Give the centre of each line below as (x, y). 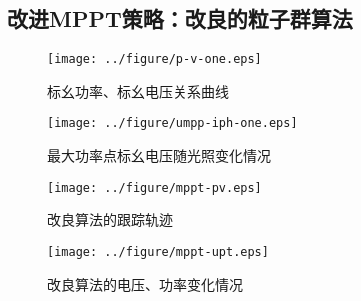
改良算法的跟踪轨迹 (110, 219)
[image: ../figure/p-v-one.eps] (154, 59)
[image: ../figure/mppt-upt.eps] (158, 251)
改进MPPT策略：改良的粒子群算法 (180, 18)
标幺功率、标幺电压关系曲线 (138, 90)
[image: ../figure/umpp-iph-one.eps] (172, 123)
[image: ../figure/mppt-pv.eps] (154, 187)
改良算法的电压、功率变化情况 (145, 283)
